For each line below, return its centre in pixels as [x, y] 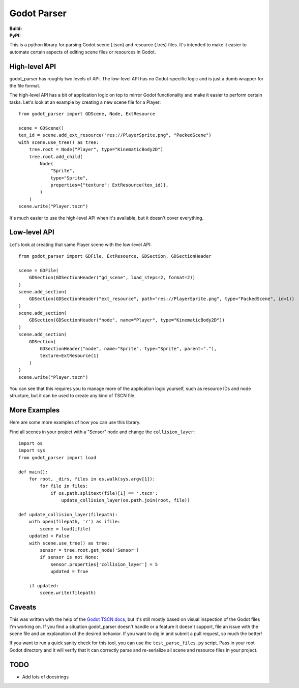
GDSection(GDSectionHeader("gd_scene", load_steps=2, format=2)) [112, 278]
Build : [16, 28]
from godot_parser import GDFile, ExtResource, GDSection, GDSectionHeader [115, 256]
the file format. [25, 86]
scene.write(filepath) [68, 593]
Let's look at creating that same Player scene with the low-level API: [81, 245]
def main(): [33, 472]
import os [31, 443]
